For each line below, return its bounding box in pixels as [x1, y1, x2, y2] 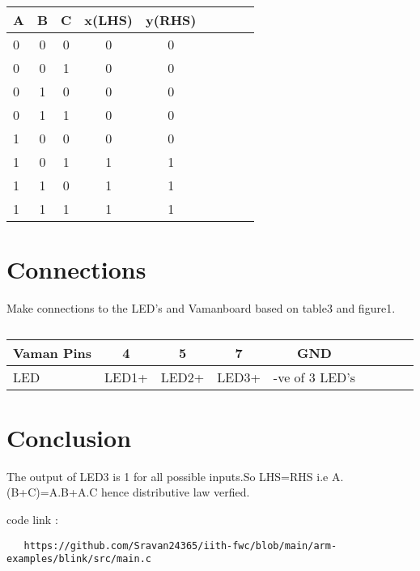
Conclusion [6, 420, 132, 454]
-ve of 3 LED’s [273, 367, 356, 386]
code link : [6, 511, 58, 528]
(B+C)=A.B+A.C [6, 484, 98, 501]
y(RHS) [146, 11, 197, 29]
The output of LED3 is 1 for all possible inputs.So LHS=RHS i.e [6, 467, 329, 484]
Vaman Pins [13, 343, 92, 362]
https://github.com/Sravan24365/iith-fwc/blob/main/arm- [23, 539, 337, 552]
